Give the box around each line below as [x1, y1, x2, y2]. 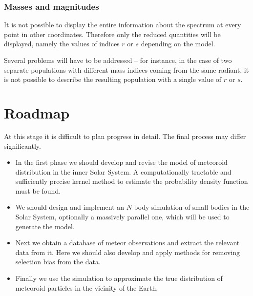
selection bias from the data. [15, 257, 101, 267]
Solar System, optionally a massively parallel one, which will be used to [15, 212, 230, 222]
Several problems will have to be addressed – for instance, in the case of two [4, 55, 232, 65]
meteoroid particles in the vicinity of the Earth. [15, 282, 158, 293]
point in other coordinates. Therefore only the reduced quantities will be [4, 29, 221, 39]
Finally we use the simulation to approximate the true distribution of [15, 273, 223, 283]
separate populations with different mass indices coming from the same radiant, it [4, 64, 249, 75]
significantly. [4, 140, 41, 151]
